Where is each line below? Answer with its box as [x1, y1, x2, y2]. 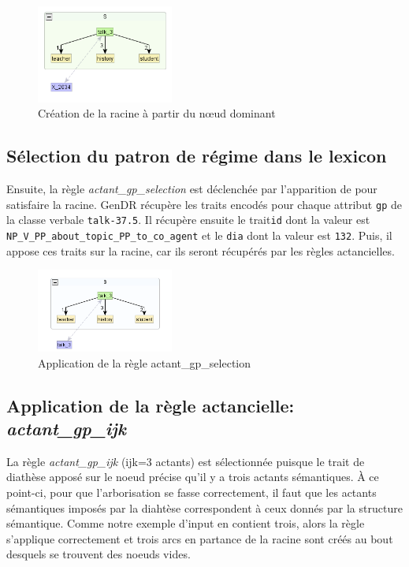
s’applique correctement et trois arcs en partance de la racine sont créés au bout [6, 530, 393, 546]
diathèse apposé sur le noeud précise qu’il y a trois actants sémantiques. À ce [6, 468, 379, 485]
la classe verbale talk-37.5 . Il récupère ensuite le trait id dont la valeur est [6, 211, 370, 228]
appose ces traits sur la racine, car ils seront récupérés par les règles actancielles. [6, 242, 395, 259]
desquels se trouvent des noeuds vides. [6, 546, 191, 562]
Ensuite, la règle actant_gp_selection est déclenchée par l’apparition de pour [6, 181, 377, 197]
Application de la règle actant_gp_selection [38, 354, 251, 371]
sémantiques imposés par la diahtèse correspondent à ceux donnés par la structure [6, 499, 403, 516]
